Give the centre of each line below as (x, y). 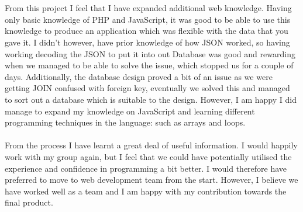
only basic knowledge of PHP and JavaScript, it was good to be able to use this (148, 19)
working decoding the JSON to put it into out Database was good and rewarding (150, 53)
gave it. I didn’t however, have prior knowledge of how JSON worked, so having (147, 42)
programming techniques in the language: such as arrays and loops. (125, 122)
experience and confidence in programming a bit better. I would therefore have (146, 168)
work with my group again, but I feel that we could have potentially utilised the (148, 156)
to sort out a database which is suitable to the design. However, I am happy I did (151, 99)
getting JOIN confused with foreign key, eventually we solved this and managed (147, 88)
